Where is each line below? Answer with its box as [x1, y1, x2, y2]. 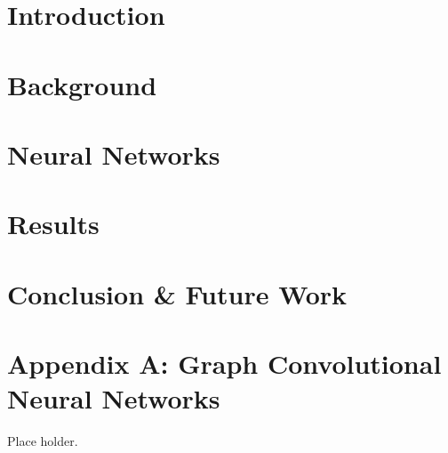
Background [7, 66, 157, 102]
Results [7, 206, 100, 242]
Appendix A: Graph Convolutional [7, 345, 442, 382]
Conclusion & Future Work [7, 275, 348, 311]
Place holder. [7, 432, 78, 450]
